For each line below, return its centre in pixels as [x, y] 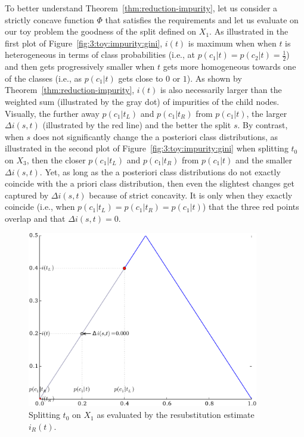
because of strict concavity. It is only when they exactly [191, 195]
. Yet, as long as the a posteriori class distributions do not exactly [160, 171]
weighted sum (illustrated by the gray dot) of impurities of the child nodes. [142, 101]
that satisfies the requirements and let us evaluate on [202, 19]
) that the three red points [251, 207]
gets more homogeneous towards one [229, 66]
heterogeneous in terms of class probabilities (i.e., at [100, 55]
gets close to [141, 78]
